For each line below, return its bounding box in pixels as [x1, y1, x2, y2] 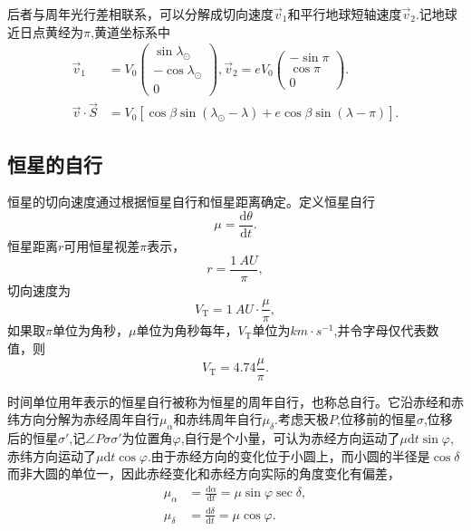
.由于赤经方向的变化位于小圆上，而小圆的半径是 [147, 446, 430, 465]
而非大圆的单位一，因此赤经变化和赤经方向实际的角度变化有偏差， [7, 464, 400, 483]
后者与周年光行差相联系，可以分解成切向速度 [7, 5, 274, 23]
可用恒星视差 [63, 237, 140, 256]
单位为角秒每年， [136, 321, 238, 340]
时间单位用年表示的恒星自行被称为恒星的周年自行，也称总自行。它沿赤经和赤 [7, 391, 464, 410]
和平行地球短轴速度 [287, 5, 402, 23]
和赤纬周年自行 [173, 410, 263, 429]
